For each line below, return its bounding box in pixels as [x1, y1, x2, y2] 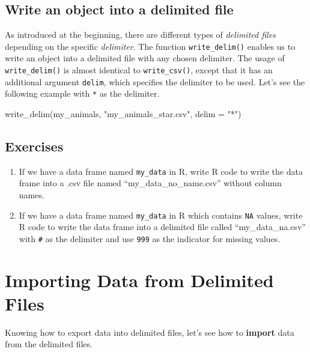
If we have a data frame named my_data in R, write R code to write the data [19, 165, 303, 177]
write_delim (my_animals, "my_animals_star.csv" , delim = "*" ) [5, 108, 242, 120]
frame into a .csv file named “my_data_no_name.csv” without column [19, 177, 282, 189]
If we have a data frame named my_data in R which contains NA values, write [19, 208, 303, 221]
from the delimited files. [5, 338, 93, 350]
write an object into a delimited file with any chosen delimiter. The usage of [5, 52, 285, 64]
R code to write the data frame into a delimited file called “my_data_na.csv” [19, 220, 306, 233]
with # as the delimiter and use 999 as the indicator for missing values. [19, 232, 281, 244]
